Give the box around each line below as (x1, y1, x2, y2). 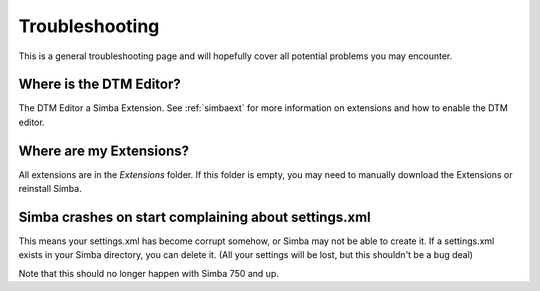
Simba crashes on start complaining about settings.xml (18, 208, 372, 225)
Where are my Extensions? (18, 142, 190, 159)
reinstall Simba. (18, 183, 82, 195)
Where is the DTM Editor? (18, 76, 182, 93)
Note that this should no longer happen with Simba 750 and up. (18, 267, 279, 279)
